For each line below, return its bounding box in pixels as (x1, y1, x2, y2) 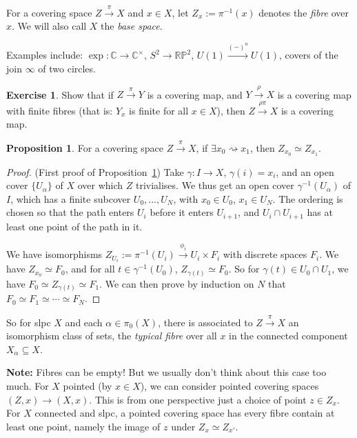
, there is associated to (158, 315, 253, 329)
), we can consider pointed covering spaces (140, 379, 319, 393)
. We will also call (12, 19, 87, 33)
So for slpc (6, 315, 51, 329)
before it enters (150, 205, 214, 219)
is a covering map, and (147, 87, 243, 101)
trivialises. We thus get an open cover (135, 178, 294, 192)
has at (307, 205, 333, 219)
